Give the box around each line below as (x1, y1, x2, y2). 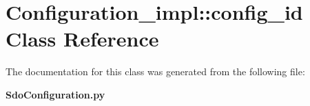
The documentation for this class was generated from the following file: (6, 64, 305, 79)
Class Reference (6, 25, 159, 53)
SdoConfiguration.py (6, 87, 105, 101)
